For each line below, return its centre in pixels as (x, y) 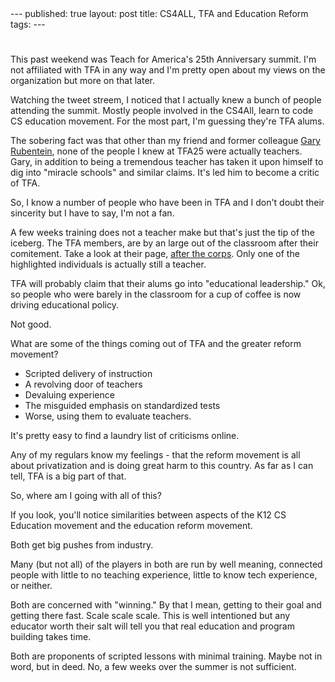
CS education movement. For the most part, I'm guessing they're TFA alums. (167, 121)
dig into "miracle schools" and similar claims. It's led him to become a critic (165, 173)
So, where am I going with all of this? (86, 496)
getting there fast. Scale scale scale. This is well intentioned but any (150, 616)
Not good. (31, 324)
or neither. (31, 586)
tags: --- (28, 24)
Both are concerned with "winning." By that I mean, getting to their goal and (166, 605)
